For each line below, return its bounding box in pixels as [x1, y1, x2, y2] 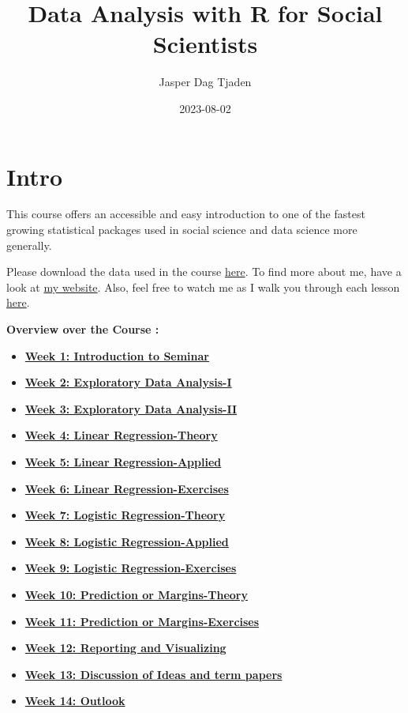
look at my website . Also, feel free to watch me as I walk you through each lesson [6, 278, 400, 295]
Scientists [152, 28, 258, 60]
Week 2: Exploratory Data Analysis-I [24, 374, 232, 390]
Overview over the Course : [6, 321, 159, 337]
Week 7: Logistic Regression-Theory [24, 507, 226, 523]
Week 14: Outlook [24, 692, 125, 709]
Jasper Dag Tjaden [159, 74, 252, 90]
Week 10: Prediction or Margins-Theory [24, 586, 248, 602]
